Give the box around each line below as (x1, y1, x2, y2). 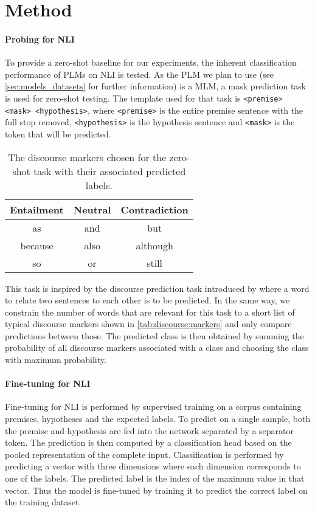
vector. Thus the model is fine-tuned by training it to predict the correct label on (5, 483, 308, 496)
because (20, 238, 54, 252)
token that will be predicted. (5, 127, 111, 140)
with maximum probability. (5, 353, 106, 366)
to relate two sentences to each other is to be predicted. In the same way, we (5, 294, 290, 306)
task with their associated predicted (33, 164, 186, 178)
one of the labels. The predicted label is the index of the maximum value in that (5, 472, 305, 485)
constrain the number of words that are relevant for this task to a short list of (5, 305, 295, 318)
